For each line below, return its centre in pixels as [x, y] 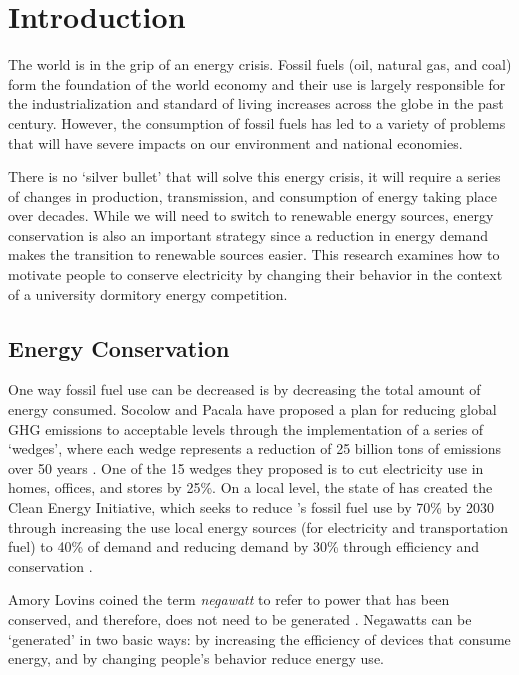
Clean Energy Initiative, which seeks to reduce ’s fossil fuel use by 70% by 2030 [251, 507]
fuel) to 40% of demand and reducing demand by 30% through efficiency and [244, 546]
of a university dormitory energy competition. [148, 293]
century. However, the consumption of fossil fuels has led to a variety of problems [257, 122]
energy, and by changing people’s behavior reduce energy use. [196, 658]
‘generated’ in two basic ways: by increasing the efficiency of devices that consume [259, 638]
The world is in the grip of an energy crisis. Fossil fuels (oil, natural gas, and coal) [260, 64]
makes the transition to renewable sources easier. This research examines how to [254, 254]
